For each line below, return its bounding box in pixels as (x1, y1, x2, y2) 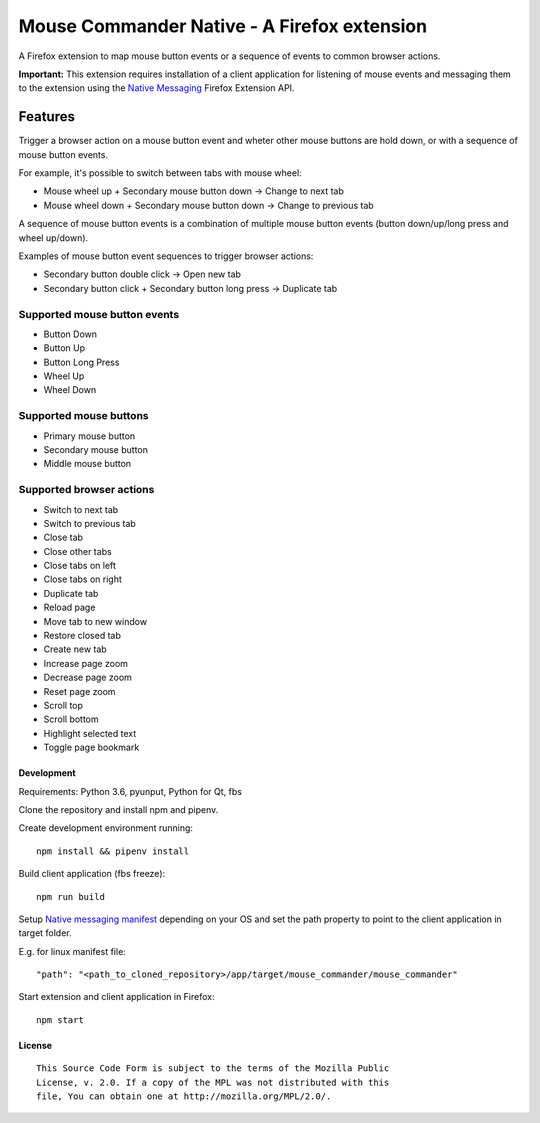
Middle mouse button (43, 458, 132, 470)
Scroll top (43, 699, 84, 711)
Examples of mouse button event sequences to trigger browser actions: (18, 250, 314, 262)
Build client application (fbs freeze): (18, 868, 166, 880)
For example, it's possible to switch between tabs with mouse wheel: (18, 167, 302, 179)
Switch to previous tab (43, 517, 137, 529)
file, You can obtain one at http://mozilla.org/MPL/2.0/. (36, 1091, 332, 1102)
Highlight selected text (43, 727, 137, 739)
